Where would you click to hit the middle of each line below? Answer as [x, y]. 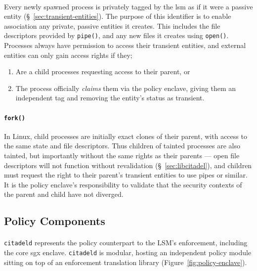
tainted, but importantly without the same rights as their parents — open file [122, 156]
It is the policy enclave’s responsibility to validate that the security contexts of [123, 184]
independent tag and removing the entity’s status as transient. [110, 98]
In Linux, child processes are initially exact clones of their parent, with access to [126, 136]
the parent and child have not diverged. [64, 194]
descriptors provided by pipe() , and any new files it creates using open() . [116, 35]
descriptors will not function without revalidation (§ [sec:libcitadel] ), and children [128, 165]
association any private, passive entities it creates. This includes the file [112, 25]
